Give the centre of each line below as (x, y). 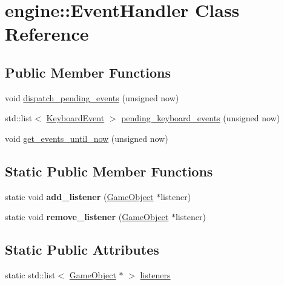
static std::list (30, 275)
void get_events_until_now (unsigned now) (87, 138)
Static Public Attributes (82, 250)
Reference (47, 34)
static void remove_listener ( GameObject (87, 217)
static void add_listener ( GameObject (79, 196)
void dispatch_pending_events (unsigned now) (92, 97)
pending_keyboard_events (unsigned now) (201, 118)
